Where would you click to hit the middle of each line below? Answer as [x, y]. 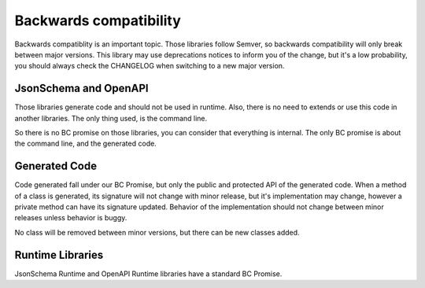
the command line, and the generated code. [85, 144]
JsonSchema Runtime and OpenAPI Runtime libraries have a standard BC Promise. [148, 273]
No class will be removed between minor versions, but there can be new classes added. [157, 232]
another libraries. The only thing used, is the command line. [111, 118]
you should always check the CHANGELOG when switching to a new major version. [150, 66]
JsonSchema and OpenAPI [81, 89]
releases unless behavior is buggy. [71, 218]
